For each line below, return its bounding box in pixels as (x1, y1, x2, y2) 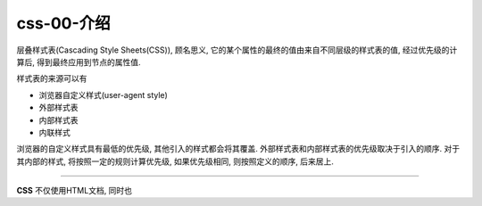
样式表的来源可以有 (16, 73, 87, 84)
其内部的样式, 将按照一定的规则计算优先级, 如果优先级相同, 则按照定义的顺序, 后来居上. (16, 156, 334, 167)
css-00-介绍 (16, 13, 111, 33)
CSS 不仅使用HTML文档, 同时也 (16, 185, 133, 196)
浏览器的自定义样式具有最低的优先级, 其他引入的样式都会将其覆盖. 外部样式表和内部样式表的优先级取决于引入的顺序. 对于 (16, 144, 460, 154)
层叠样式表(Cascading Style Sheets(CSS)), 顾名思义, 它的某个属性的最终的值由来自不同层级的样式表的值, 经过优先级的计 (16, 45, 458, 55)
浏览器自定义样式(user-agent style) (38, 89, 169, 100)
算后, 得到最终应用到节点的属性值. (16, 56, 142, 67)
